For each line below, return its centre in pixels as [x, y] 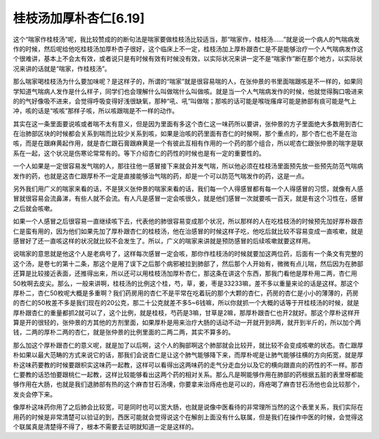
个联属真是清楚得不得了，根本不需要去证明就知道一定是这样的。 [105, 427]
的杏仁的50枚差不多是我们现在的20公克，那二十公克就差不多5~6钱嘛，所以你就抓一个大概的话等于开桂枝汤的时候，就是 [186, 303]
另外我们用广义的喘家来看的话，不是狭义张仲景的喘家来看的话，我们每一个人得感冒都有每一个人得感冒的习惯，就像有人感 [188, 189]
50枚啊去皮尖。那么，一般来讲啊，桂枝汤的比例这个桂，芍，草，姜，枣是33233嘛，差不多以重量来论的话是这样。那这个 [186, 283]
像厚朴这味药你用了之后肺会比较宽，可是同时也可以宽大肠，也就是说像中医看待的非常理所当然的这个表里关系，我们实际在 [188, 407]
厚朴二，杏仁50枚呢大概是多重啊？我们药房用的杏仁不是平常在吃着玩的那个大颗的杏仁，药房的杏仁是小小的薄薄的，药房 [186, 293]
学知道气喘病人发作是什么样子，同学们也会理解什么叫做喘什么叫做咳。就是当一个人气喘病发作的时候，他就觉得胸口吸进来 [188, 91]
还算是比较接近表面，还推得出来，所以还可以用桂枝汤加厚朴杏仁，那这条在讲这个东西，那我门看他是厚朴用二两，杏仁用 [185, 273]
